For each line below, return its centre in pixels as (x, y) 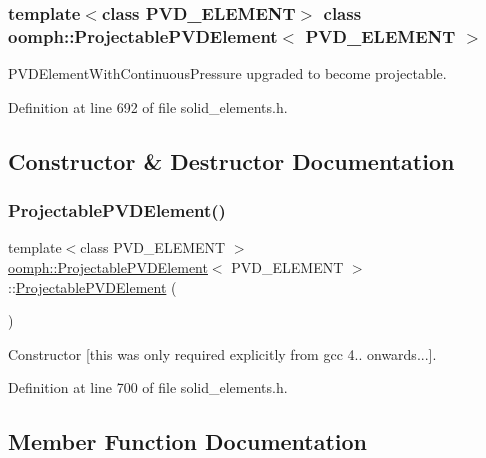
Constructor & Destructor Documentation (231, 160)
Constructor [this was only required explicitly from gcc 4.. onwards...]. (222, 353)
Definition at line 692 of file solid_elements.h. (148, 106)
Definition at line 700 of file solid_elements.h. (148, 387)
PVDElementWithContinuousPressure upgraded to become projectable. (227, 73)
